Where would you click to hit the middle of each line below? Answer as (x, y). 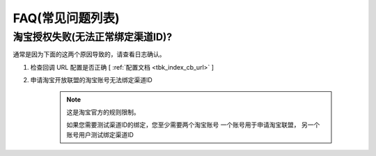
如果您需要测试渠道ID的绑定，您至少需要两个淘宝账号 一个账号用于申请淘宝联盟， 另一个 (193, 125)
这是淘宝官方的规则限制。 (103, 112)
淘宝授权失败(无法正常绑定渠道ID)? (93, 37)
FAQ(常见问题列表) (66, 18)
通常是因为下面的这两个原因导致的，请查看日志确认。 (89, 54)
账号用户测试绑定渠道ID (100, 134)
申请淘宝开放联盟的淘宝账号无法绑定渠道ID (91, 80)
